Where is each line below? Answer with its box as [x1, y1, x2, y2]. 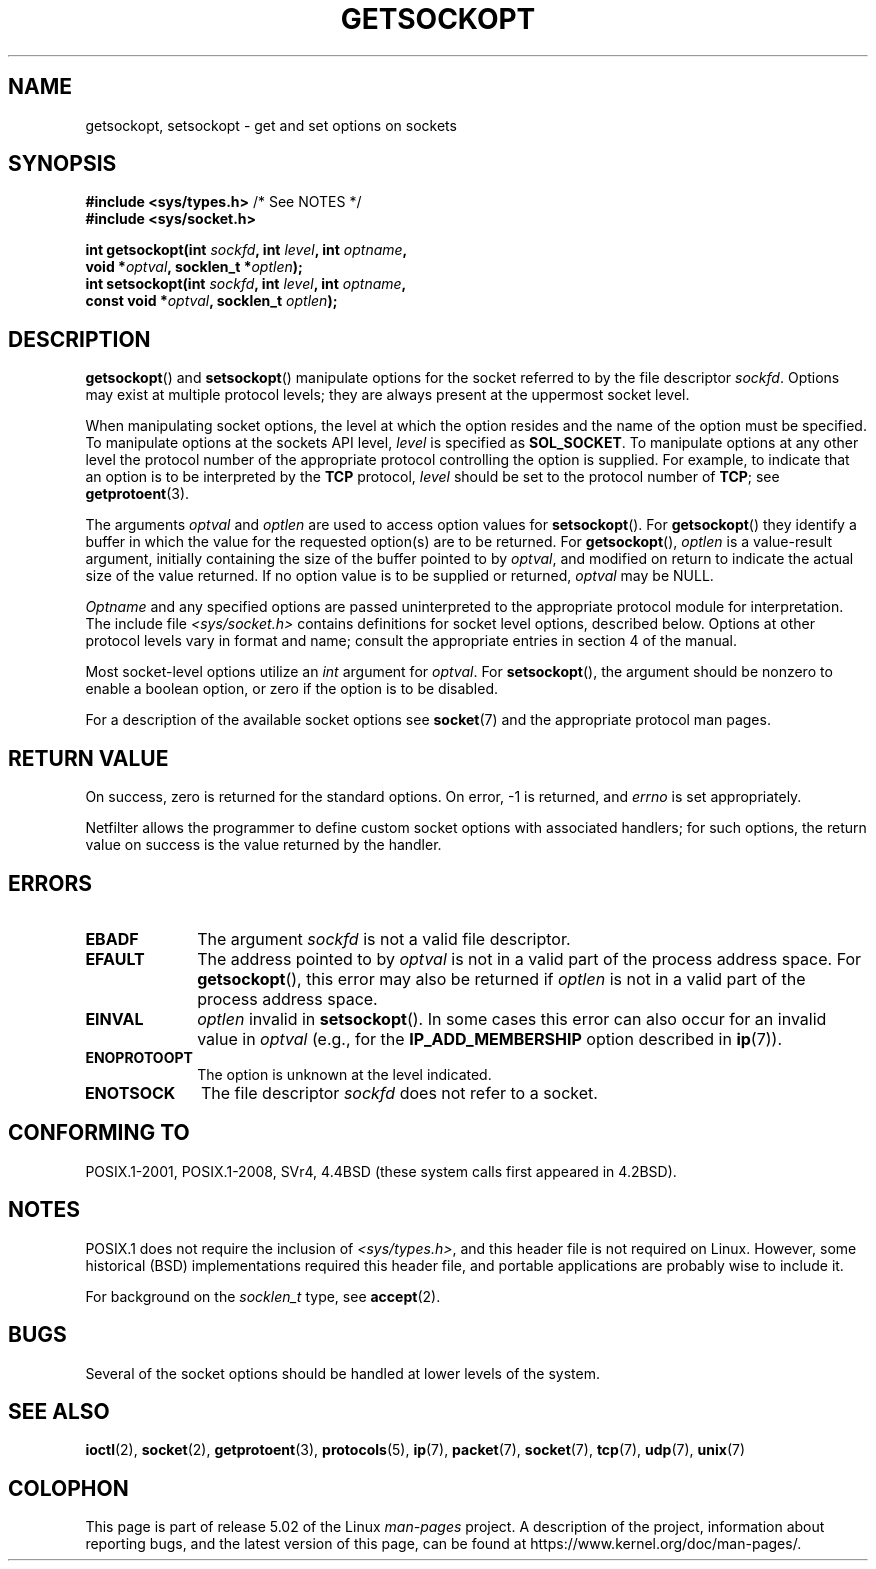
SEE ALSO [8, 1398, 110, 1424]
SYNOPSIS [8, 151, 117, 177]
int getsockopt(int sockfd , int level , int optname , [85, 241, 408, 259]
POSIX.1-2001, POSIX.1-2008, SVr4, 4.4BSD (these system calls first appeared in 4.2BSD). [85, 1162, 677, 1180]
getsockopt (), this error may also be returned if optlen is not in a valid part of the [197, 968, 806, 989]
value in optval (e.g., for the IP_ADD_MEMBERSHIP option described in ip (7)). [197, 1028, 782, 1049]
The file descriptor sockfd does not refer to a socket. [201, 1082, 598, 1103]
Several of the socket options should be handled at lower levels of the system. [85, 1364, 600, 1382]
